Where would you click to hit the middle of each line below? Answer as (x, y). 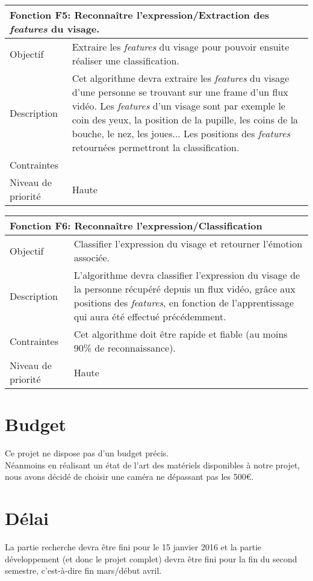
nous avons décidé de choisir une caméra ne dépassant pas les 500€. (129, 477)
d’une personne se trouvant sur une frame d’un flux (180, 92)
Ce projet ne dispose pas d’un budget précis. (87, 453)
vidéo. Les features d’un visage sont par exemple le (178, 106)
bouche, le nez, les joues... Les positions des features (181, 133)
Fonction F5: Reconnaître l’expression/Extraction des (140, 15)
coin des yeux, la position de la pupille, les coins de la (185, 120)
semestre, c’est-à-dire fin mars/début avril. (83, 570)
